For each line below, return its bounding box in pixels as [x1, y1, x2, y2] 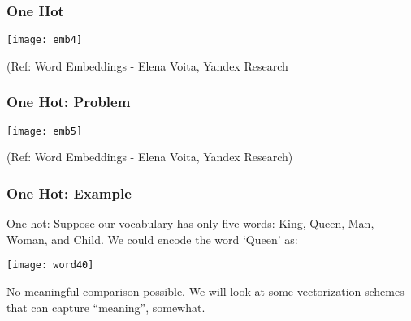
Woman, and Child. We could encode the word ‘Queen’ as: [6, 230, 298, 247]
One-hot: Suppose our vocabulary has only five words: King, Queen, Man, [6, 215, 374, 232]
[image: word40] [6, 259, 94, 272]
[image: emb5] [6, 125, 83, 137]
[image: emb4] [6, 34, 83, 46]
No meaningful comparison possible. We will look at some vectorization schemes [6, 283, 405, 299]
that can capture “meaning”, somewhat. [6, 298, 205, 315]
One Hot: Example [6, 182, 132, 203]
